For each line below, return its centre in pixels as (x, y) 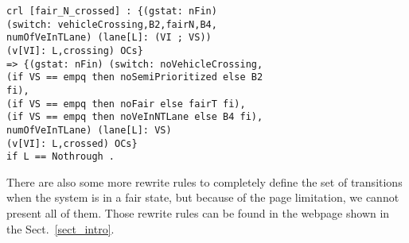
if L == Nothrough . (61, 157)
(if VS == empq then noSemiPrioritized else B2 (135, 77)
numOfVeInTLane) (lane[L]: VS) (89, 130)
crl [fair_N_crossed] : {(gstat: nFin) (112, 11)
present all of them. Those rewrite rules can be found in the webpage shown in (198, 213)
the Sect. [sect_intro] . (60, 228)
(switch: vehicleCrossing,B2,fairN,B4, (112, 24)
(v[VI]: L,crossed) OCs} (72, 143)
